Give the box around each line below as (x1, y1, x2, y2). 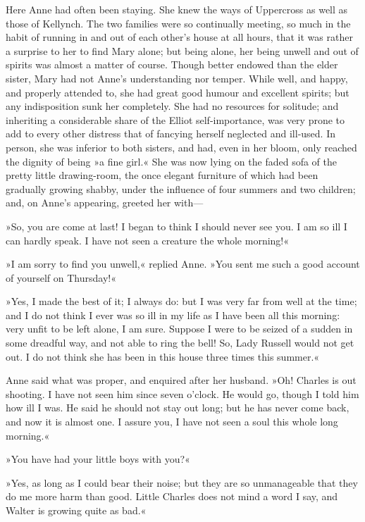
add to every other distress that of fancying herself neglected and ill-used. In (6, 126, 335, 141)
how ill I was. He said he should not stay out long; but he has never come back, (6, 400, 349, 415)
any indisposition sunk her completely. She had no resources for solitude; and (6, 99, 339, 113)
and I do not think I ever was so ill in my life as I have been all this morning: (6, 307, 340, 322)
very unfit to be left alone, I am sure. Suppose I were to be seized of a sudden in (6, 321, 353, 336)
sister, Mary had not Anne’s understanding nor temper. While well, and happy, (6, 70, 348, 85)
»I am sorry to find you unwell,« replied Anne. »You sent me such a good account (6, 256, 360, 271)
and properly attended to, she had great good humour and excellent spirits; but (6, 85, 349, 99)
